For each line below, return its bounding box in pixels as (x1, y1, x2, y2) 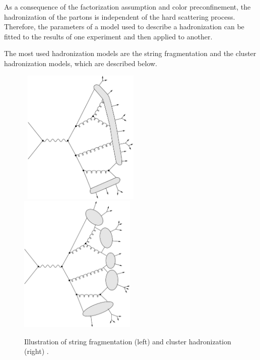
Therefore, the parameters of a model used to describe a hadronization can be (4, 21, 244, 32)
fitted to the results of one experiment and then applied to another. (4, 31, 213, 41)
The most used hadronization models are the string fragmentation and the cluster (4, 48, 256, 59)
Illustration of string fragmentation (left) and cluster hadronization (24, 336, 231, 346)
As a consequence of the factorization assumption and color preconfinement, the (4, 2, 251, 12)
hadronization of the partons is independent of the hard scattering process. (4, 11, 235, 22)
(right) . (24, 346, 49, 356)
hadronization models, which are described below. (4, 58, 158, 68)
